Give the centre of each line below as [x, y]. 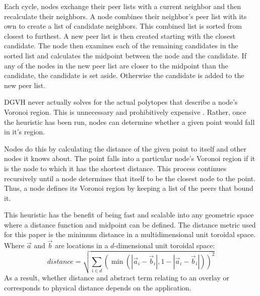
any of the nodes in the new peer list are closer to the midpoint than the [116, 65]
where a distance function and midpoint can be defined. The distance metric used [130, 224]
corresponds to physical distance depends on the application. [98, 287]
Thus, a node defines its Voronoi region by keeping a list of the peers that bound [129, 188]
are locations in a [81, 245]
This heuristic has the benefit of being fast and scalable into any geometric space [129, 215]
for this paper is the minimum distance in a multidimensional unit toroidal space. [130, 234]
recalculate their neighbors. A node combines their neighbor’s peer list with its [125, 16]
